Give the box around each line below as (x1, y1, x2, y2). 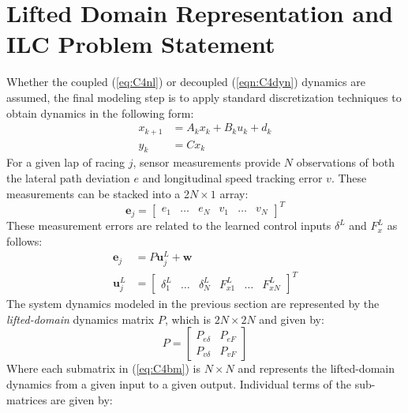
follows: (6, 232, 43, 249)
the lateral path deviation (6, 170, 130, 186)
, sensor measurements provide (133, 154, 281, 171)
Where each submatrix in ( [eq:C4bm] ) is (6, 360, 201, 377)
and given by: (259, 310, 324, 327)
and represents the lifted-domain (238, 360, 395, 377)
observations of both (296, 154, 395, 171)
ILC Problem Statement (6, 28, 275, 60)
